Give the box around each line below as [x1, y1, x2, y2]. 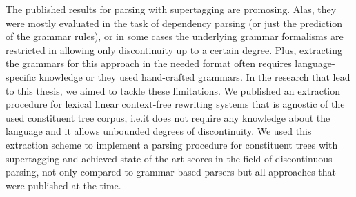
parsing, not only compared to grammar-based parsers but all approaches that [6, 165, 337, 179]
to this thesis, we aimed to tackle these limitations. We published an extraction [6, 83, 341, 97]
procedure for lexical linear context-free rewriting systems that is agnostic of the [6, 97, 345, 111]
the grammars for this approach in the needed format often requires [6, 56, 292, 71]
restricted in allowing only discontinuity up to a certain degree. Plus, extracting [6, 42, 342, 57]
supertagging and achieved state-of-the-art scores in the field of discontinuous [6, 151, 333, 165]
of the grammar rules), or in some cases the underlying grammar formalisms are [6, 29, 344, 44]
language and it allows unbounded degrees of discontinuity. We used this [6, 124, 312, 138]
